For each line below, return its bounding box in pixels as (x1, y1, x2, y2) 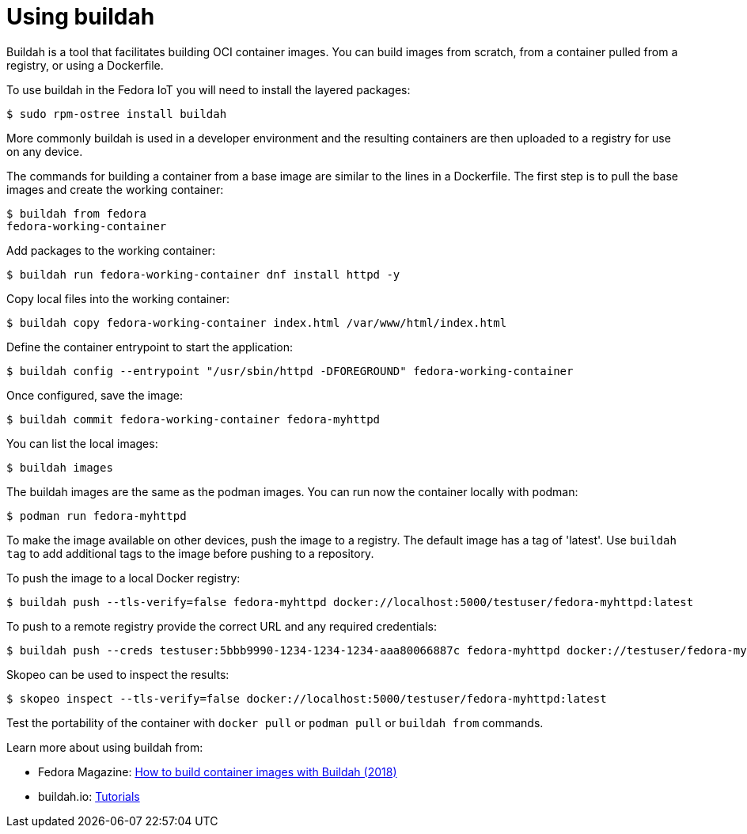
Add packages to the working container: (6, 243, 215, 257)
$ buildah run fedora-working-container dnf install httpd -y (6, 267, 400, 281)
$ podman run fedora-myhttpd (6, 509, 187, 522)
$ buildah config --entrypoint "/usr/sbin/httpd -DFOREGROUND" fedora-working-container (6, 364, 574, 377)
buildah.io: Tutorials (38, 789, 140, 803)
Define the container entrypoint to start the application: (6, 339, 293, 354)
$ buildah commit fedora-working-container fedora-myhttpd (6, 412, 381, 426)
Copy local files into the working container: (6, 291, 229, 305)
